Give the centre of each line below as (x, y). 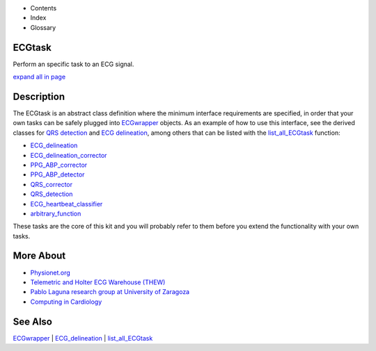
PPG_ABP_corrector (59, 165)
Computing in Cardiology (66, 302)
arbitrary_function (56, 213)
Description (39, 96)
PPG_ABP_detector (57, 174)
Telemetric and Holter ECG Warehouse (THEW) (98, 282)
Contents (44, 8)
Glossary (43, 27)
